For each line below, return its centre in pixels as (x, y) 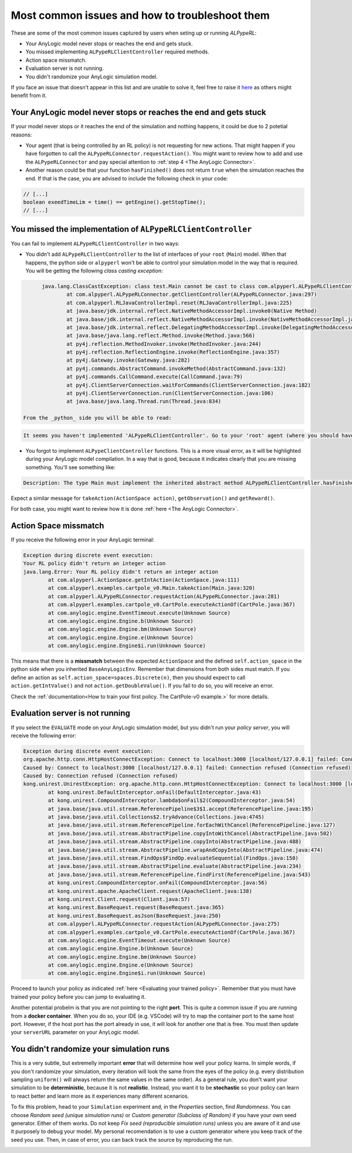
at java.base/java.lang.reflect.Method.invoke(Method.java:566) (161, 336)
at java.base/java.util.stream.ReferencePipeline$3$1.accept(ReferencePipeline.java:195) (181, 809)
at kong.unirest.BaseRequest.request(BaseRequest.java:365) (136, 908)
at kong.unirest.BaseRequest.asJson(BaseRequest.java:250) (135, 915)
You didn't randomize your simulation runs (90, 1049)
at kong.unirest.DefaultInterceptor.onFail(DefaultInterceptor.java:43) (155, 792)
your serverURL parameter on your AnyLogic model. (75, 1032)
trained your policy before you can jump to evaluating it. (78, 997)
